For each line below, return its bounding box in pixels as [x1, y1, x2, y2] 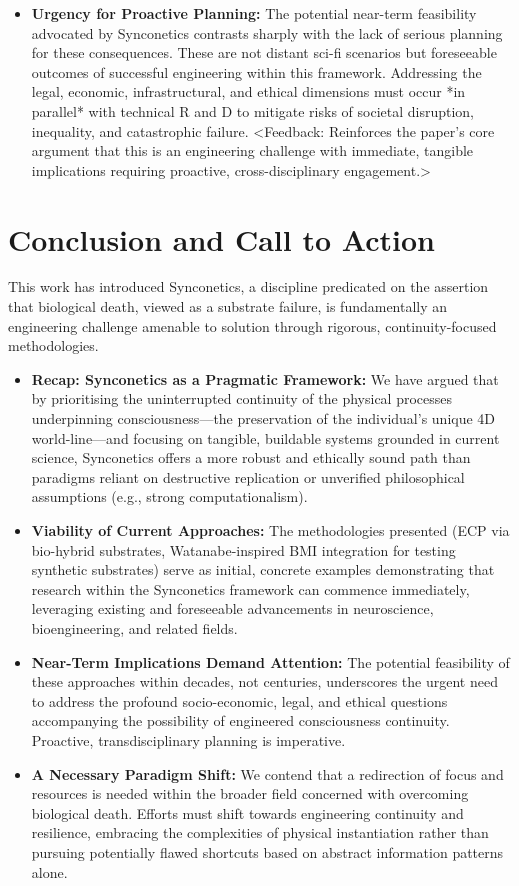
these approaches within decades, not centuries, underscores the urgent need [31, 671, 498, 692]
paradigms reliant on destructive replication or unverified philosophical [31, 466, 465, 487]
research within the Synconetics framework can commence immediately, [31, 578, 470, 599]
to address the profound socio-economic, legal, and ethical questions [31, 690, 448, 711]
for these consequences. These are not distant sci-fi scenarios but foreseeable [31, 42, 497, 63]
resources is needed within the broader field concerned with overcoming [31, 783, 469, 804]
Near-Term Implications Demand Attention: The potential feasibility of [31, 651, 510, 672]
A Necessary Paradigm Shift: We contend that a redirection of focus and [31, 763, 504, 784]
